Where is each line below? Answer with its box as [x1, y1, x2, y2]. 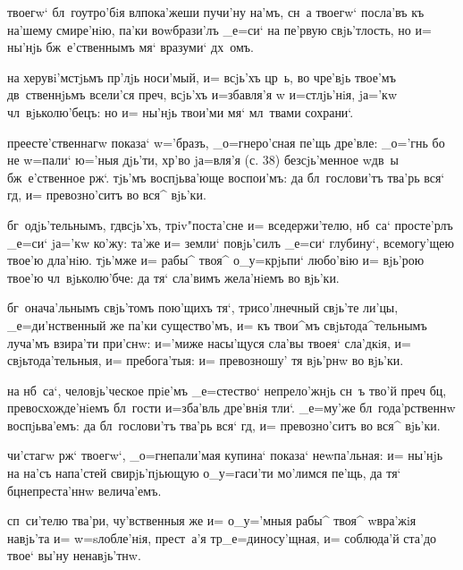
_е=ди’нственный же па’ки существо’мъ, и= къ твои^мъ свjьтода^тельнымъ [7, 315, 427, 334]
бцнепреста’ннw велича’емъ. [7, 481, 162, 499]
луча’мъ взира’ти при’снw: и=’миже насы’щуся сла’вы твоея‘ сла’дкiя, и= [7, 333, 411, 352]
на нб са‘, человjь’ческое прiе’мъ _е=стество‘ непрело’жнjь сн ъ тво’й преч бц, [7, 380, 447, 399]
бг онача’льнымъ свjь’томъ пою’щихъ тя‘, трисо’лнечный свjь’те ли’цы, [7, 298, 399, 317]
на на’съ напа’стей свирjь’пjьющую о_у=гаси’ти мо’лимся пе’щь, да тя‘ [7, 464, 401, 482]
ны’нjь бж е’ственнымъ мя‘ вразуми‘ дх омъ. [7, 38, 254, 56]
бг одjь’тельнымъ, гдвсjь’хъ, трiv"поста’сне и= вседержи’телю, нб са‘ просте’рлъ [7, 215, 453, 234]
